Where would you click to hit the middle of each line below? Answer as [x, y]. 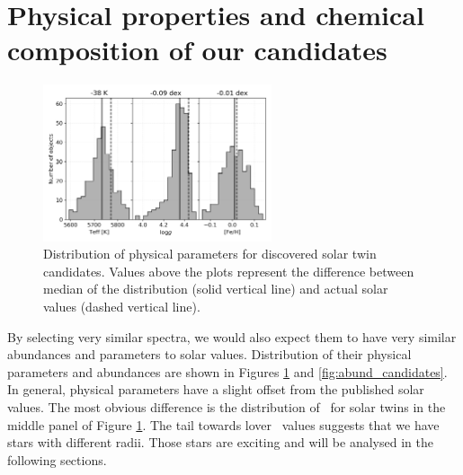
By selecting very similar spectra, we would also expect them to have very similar [232, 336]
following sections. [57, 459]
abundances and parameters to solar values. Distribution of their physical [209, 354]
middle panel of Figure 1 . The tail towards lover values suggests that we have [223, 424]
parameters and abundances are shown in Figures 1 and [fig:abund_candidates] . [227, 371]
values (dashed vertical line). [122, 307]
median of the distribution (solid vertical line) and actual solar [216, 289]
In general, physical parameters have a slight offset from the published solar [216, 389]
